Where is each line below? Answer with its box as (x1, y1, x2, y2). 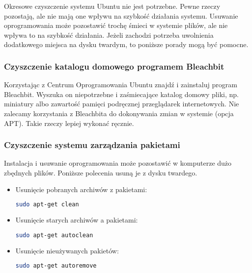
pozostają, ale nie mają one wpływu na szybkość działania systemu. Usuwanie (4, 10, 238, 21)
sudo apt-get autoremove (15, 262, 97, 270)
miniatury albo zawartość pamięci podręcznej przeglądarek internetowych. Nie (4, 99, 239, 109)
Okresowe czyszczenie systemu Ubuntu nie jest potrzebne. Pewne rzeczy (4, 1, 221, 11)
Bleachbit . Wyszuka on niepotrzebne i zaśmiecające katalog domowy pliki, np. (4, 89, 239, 99)
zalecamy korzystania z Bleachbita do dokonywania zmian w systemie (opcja (4, 108, 234, 118)
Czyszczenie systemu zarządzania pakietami (4, 139, 180, 151)
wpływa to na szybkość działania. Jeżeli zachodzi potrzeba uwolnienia (4, 29, 214, 40)
